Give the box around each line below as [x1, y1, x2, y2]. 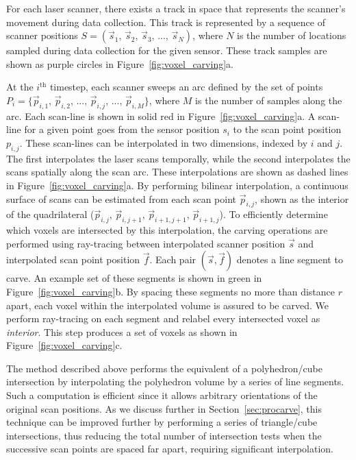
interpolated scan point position [6, 252, 140, 267]
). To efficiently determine [219, 207, 328, 221]
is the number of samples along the [195, 93, 342, 107]
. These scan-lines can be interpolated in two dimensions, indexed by [19, 135, 308, 149]
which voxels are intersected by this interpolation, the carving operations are [6, 223, 328, 237]
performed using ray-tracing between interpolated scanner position [6, 236, 285, 250]
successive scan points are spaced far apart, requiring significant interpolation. [6, 441, 333, 456]
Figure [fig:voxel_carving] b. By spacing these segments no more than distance [6, 284, 335, 298]
